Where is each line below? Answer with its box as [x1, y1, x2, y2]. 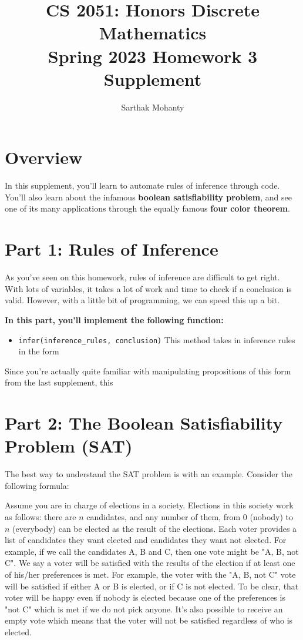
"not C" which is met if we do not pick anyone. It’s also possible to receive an [5, 602, 283, 615]
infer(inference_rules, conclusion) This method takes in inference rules [18, 333, 295, 346]
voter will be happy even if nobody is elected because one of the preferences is [5, 591, 285, 604]
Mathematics [99, 21, 207, 45]
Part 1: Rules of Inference [5, 237, 218, 261]
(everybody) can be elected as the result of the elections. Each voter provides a [12, 522, 297, 534]
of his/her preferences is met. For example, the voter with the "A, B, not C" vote [5, 568, 296, 580]
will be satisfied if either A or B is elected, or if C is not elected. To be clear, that [5, 579, 299, 592]
